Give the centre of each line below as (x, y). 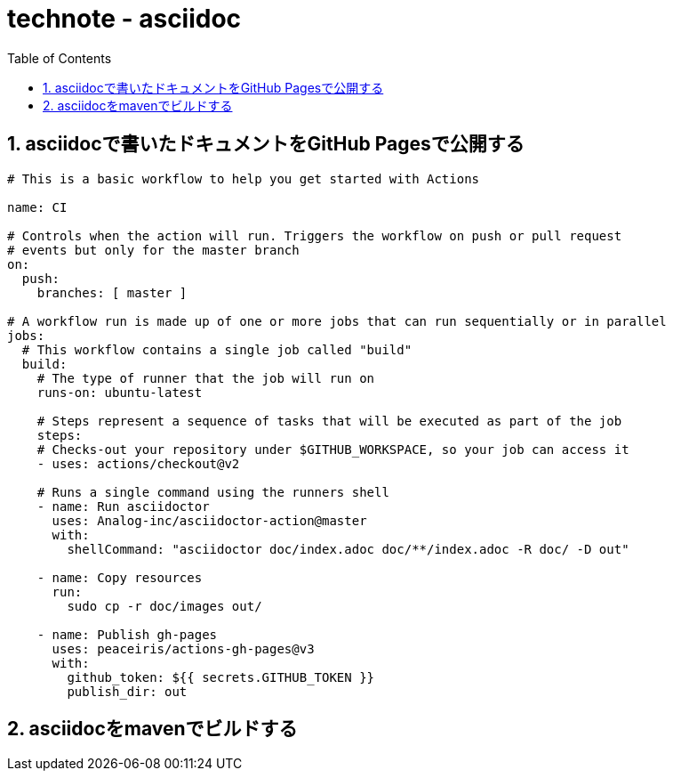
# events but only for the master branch (153, 250)
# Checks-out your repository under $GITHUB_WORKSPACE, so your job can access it (333, 449)
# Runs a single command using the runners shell (213, 492)
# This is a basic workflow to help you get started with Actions (244, 178)
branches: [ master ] (112, 292)
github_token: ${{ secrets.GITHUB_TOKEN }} (221, 677)
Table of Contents (60, 58)
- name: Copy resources (120, 577)
